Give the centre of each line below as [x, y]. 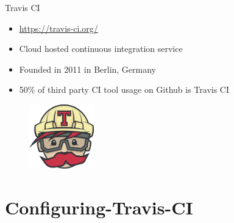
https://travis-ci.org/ [58, 28]
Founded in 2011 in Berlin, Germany [88, 69]
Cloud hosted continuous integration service [101, 49]
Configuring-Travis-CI [99, 207]
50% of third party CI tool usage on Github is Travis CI [124, 90]
